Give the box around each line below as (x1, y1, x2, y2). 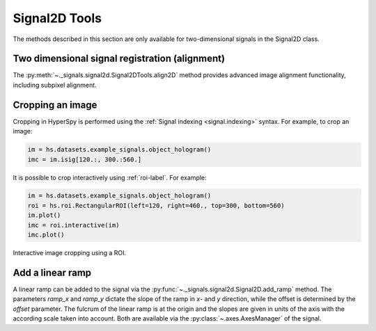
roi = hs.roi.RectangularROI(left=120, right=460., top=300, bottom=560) (27, 202, 285, 209)
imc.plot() (27, 231, 65, 239)
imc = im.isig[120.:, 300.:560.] (27, 155, 142, 163)
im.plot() (27, 211, 61, 219)
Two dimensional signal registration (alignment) (13, 53, 226, 65)
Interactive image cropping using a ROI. (13, 249, 127, 257)
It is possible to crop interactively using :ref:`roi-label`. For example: (13, 173, 207, 181)
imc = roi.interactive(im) (27, 221, 120, 229)
